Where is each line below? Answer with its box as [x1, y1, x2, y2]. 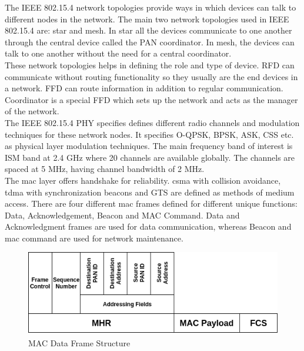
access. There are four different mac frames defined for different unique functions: [5, 197, 298, 210]
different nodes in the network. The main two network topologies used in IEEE [5, 12, 289, 25]
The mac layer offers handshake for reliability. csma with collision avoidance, [5, 174, 281, 186]
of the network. [5, 105, 59, 117]
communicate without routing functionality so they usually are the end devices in [5, 70, 298, 82]
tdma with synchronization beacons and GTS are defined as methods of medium [5, 186, 295, 198]
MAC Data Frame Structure [28, 336, 131, 349]
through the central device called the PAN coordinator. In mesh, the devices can [5, 35, 295, 48]
